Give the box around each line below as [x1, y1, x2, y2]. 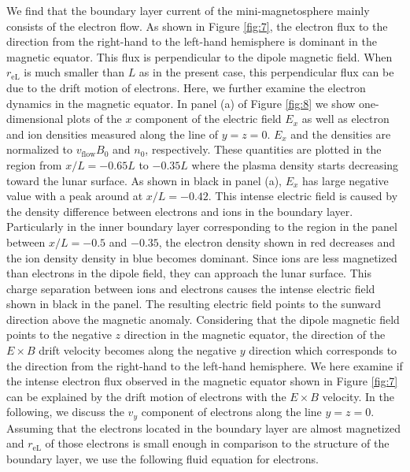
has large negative [302, 172, 389, 188]
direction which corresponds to [249, 342, 397, 359]
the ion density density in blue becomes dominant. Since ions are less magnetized [6, 249, 397, 266]
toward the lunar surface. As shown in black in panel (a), [6, 172, 282, 188]
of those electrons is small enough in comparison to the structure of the [45, 435, 390, 452]
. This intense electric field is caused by [208, 188, 398, 204]
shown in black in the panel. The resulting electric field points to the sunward [6, 295, 382, 312]
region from [6, 156, 62, 173]
